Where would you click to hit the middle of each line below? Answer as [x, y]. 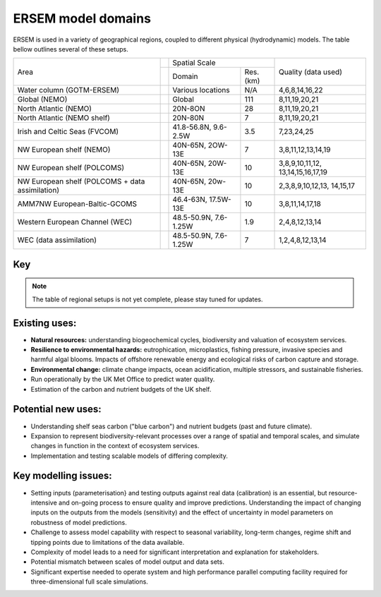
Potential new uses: [57, 409]
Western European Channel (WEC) [75, 222]
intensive [44, 502]
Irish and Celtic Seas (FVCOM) [68, 132]
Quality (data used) [310, 72]
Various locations [201, 90]
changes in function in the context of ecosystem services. [115, 446]
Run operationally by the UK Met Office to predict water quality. [123, 379]
